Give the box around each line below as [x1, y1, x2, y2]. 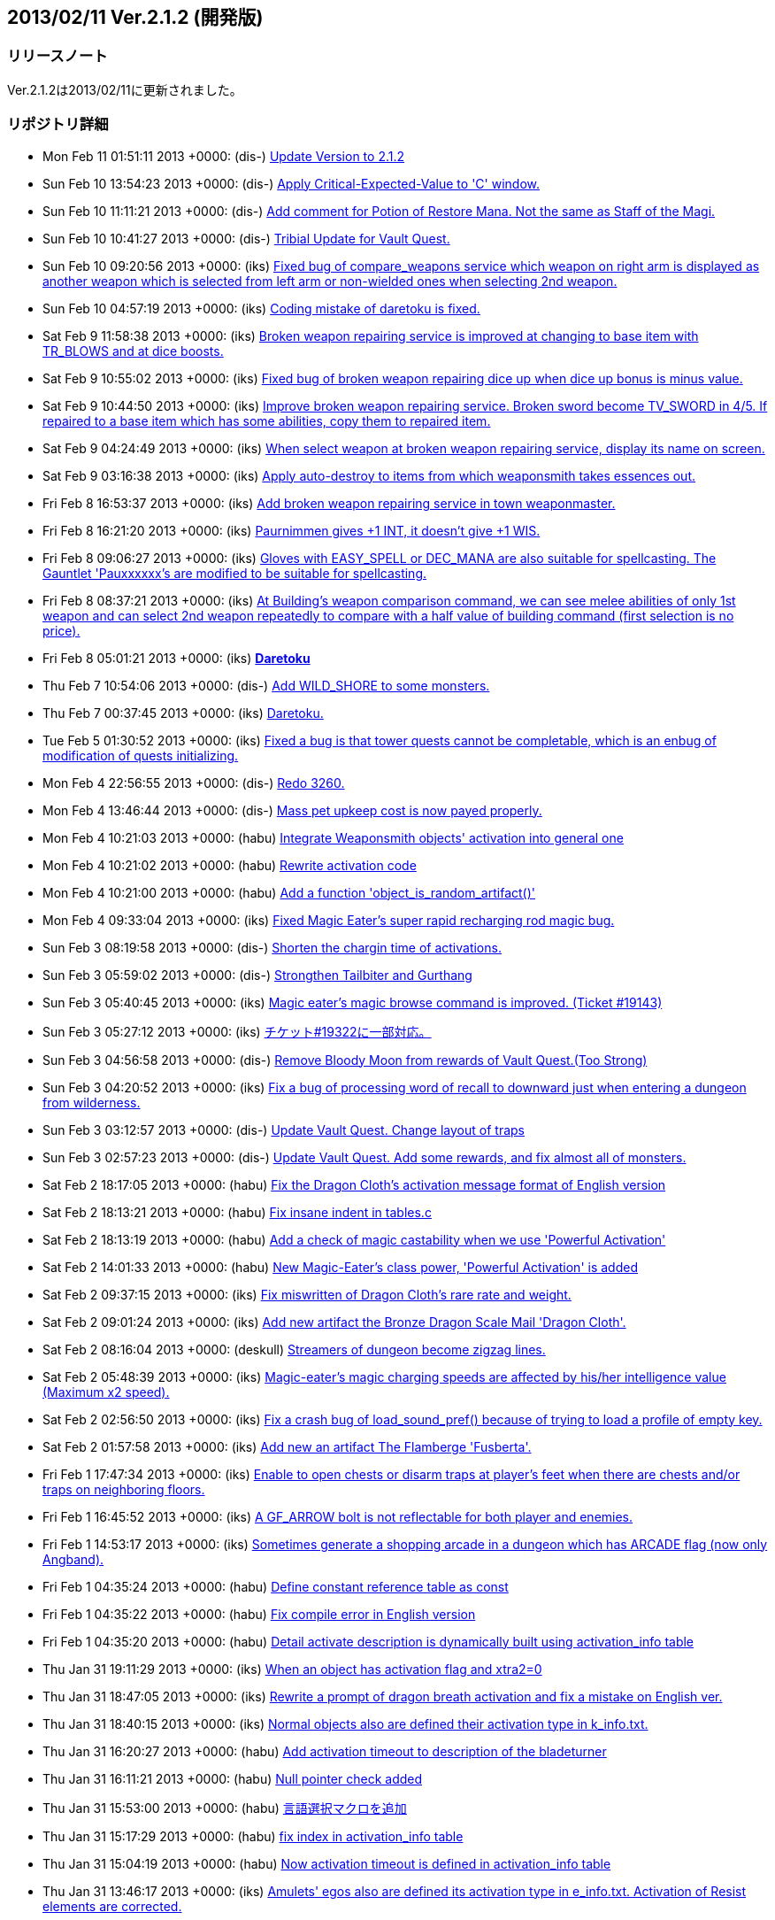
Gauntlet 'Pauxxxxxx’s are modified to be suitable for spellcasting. [42, 565, 427, 581]
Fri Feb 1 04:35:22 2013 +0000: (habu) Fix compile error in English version [42, 1606, 476, 1622]
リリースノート [7, 47, 108, 66]
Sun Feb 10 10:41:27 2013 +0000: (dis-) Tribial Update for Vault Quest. [42, 230, 450, 246]
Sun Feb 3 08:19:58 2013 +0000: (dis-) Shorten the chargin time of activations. [42, 939, 502, 955]
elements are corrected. [42, 1898, 182, 1914]
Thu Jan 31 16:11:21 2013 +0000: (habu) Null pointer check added [42, 1770, 423, 1786]
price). [42, 622, 81, 638]
